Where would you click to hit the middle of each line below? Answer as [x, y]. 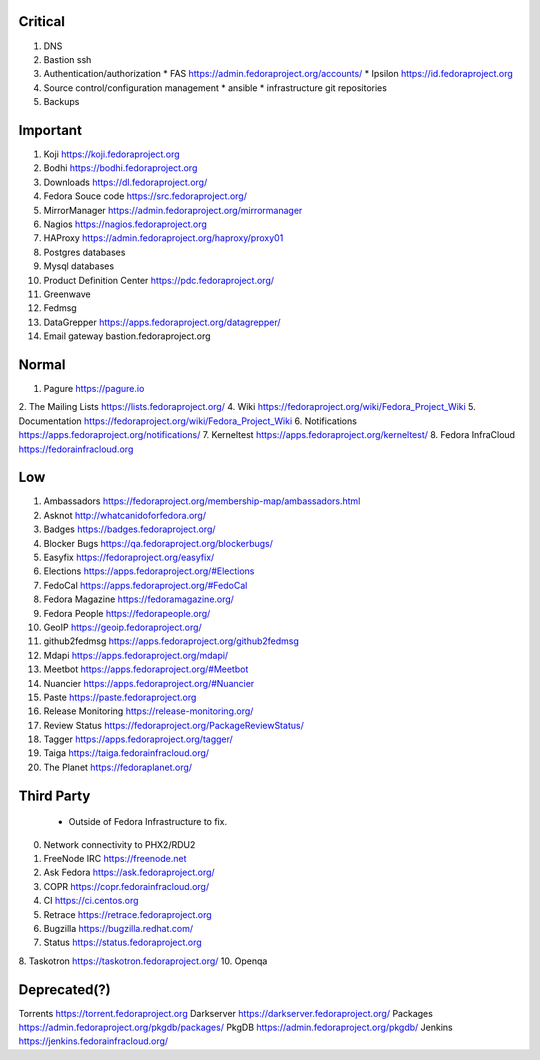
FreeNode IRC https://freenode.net [115, 859]
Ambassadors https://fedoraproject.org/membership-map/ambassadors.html [202, 501]
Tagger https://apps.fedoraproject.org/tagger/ [138, 739]
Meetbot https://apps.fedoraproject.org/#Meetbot [146, 669]
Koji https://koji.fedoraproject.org [111, 154]
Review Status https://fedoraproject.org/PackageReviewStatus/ [173, 725]
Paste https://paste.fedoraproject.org [120, 697]
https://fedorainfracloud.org [76, 449]
